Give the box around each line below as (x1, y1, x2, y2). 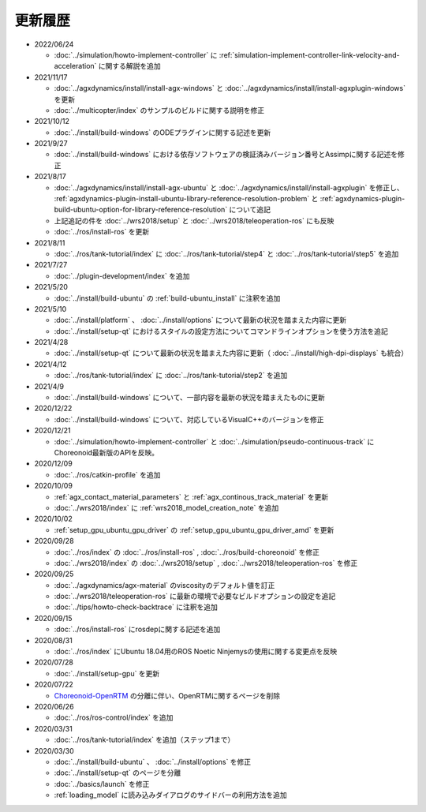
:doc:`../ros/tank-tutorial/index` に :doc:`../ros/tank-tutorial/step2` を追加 (54, 371, 288, 380)
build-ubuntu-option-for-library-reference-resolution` (54, 205, 228, 215)
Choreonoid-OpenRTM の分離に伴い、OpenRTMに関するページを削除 (54, 690, 281, 700)
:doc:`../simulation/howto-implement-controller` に (54, 50, 218, 59)
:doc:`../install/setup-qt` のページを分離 (54, 768, 181, 777)
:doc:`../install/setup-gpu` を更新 (54, 668, 160, 678)
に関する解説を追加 (98, 62, 161, 71)
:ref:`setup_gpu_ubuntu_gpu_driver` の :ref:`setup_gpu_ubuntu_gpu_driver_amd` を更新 (54, 525, 334, 534)
